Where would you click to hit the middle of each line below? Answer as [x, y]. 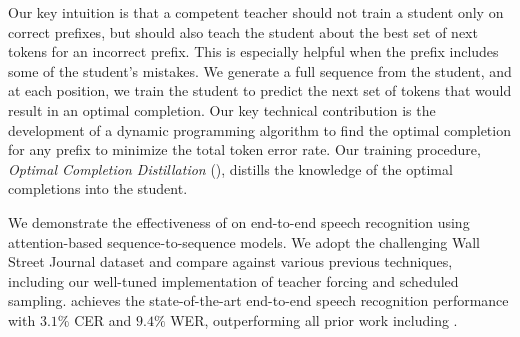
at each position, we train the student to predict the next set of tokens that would [260, 90]
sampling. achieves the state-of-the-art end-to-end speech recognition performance [258, 300]
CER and [103, 319]
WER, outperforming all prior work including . [314, 319]
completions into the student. [98, 188]
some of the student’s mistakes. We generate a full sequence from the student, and [260, 70]
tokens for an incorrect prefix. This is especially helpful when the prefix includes [253, 51]
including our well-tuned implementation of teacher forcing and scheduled [233, 280]
